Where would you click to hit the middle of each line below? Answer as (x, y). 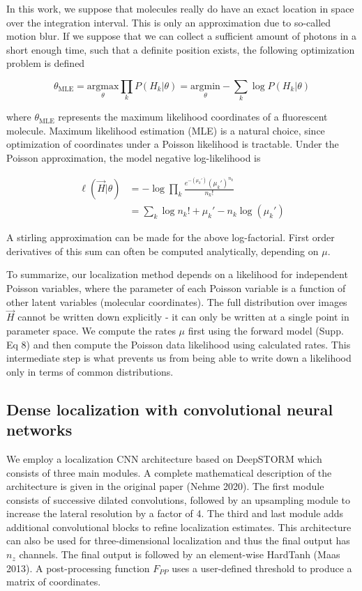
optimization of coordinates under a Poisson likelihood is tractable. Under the (173, 144)
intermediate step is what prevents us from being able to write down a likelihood (179, 358)
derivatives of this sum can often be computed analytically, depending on (163, 251)
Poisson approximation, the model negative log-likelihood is (134, 158)
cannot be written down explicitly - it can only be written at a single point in (183, 317)
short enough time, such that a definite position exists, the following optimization (181, 49)
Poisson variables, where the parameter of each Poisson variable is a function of (176, 287)
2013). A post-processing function (78, 568)
